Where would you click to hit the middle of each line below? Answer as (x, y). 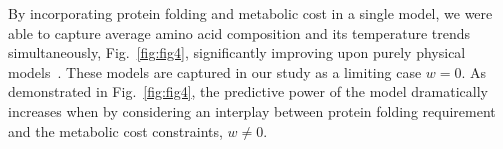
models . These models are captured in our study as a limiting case (215, 71)
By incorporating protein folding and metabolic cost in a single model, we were (250, 13)
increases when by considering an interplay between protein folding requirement (252, 110)
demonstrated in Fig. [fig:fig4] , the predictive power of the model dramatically (248, 91)
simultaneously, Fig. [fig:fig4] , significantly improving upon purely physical (237, 52)
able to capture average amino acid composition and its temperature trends (239, 32)
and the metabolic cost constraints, (115, 130)
